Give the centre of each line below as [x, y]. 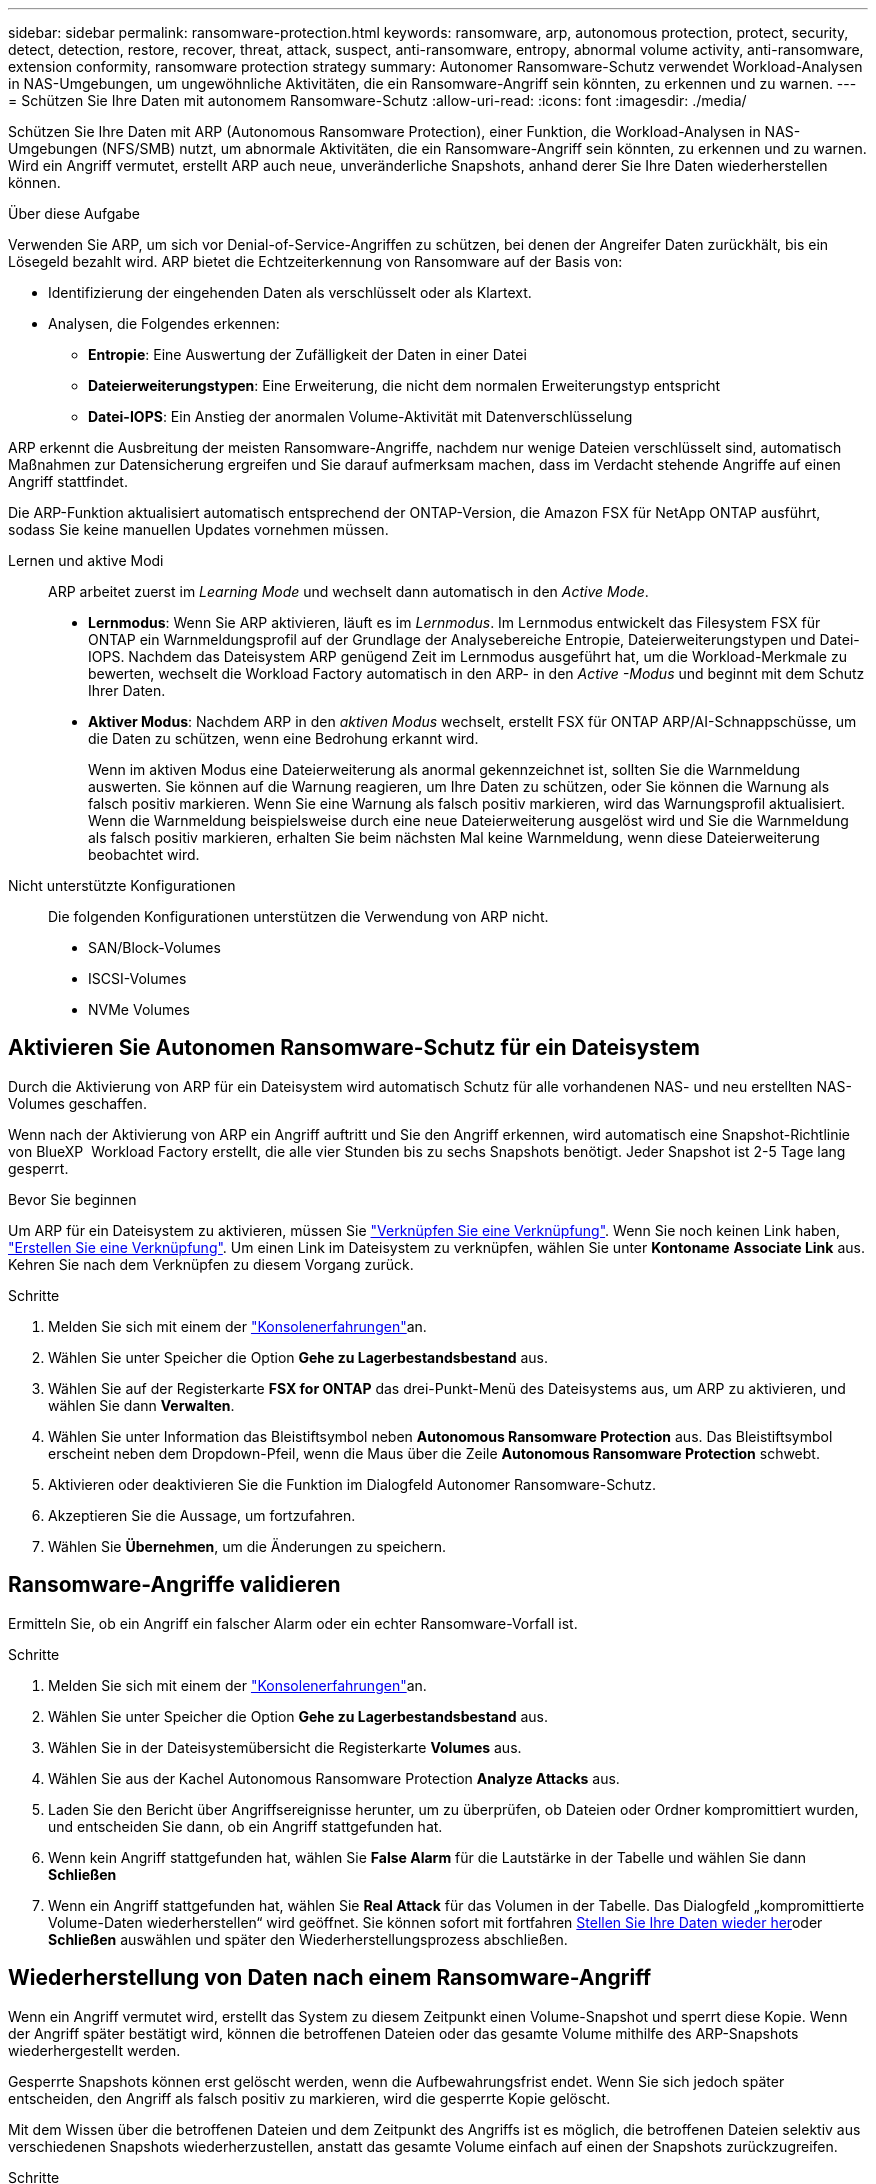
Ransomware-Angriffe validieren [174, 1585]
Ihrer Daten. [127, 690]
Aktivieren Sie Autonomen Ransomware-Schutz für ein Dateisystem [354, 1048]
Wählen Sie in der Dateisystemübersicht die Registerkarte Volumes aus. [285, 1747]
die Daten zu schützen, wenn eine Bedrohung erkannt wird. [283, 738]
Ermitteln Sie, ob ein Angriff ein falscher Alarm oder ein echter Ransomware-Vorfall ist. [293, 1623]
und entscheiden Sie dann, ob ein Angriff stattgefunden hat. [245, 1826]
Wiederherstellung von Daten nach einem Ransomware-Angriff [330, 1978]
